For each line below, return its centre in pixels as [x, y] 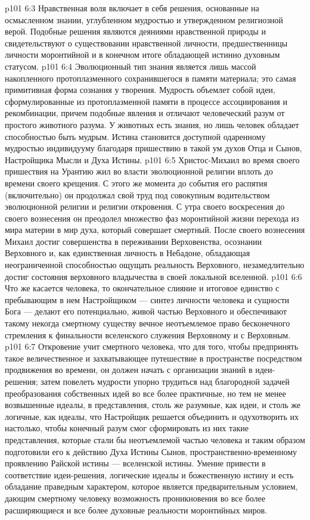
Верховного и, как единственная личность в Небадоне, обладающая [128, 253]
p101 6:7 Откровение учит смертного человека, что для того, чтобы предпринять [152, 346]
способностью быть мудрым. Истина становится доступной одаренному [135, 136]
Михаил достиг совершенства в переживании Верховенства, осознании [134, 241]
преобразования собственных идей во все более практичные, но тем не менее [145, 393]
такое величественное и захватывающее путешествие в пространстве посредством [154, 358]
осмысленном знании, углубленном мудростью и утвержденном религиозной [144, 19]
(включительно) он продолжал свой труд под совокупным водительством [137, 194]
